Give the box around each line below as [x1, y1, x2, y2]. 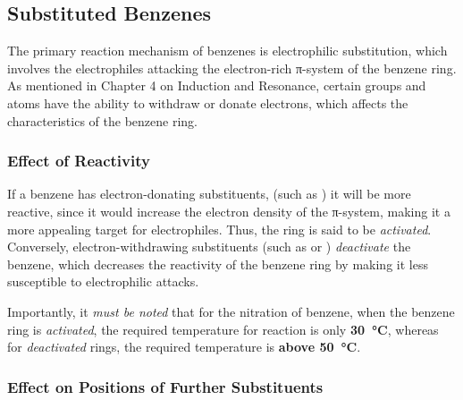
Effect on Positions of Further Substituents [7, 375, 324, 397]
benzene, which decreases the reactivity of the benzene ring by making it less [7, 254, 428, 273]
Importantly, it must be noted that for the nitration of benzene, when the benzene [7, 302, 455, 320]
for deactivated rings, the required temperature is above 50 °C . [7, 337, 361, 356]
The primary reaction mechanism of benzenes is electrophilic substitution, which [7, 41, 448, 60]
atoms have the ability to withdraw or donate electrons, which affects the [7, 93, 408, 112]
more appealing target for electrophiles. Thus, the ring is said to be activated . [7, 219, 432, 238]
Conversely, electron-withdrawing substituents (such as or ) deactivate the [7, 237, 411, 256]
